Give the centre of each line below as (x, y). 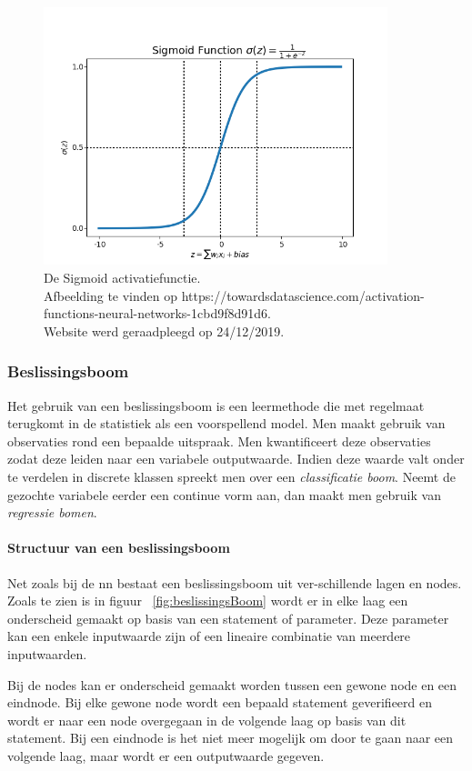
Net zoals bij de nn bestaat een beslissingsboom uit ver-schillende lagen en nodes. (235, 582)
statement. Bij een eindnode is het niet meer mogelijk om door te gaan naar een (231, 738)
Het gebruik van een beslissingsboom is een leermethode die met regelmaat (216, 405)
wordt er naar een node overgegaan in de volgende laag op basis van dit (207, 720)
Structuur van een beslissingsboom (119, 548)
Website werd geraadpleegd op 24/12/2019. (164, 330)
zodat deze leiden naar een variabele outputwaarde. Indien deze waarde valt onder (236, 459)
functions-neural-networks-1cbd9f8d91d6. (157, 313)
